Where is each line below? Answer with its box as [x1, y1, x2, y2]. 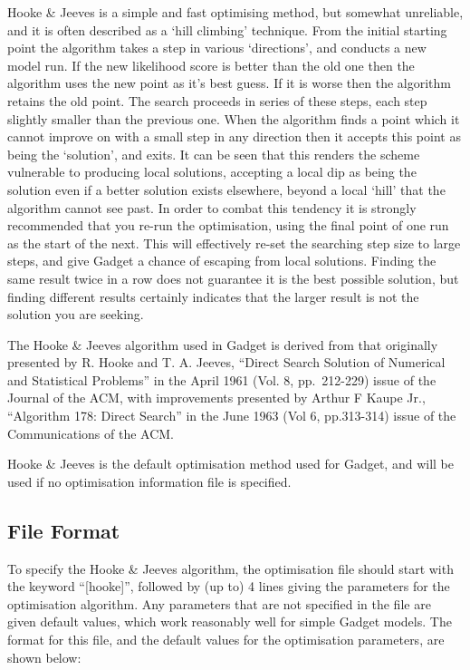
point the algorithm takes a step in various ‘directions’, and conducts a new [7, 38, 427, 57]
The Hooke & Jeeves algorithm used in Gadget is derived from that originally [7, 335, 438, 354]
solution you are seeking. [7, 305, 144, 324]
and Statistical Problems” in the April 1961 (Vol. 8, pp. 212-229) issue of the [7, 370, 436, 389]
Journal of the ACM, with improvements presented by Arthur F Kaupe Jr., [7, 388, 426, 407]
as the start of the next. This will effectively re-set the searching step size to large [7, 233, 461, 252]
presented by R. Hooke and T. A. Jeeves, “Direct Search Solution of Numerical [7, 353, 446, 372]
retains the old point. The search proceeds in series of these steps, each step [7, 91, 427, 110]
